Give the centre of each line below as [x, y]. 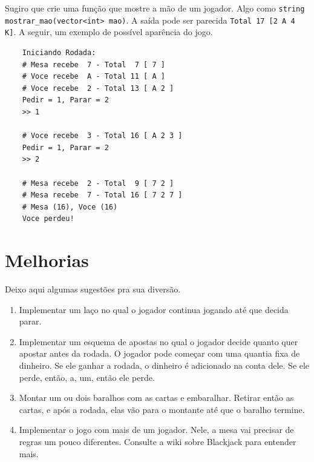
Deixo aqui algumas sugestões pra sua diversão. [93, 289]
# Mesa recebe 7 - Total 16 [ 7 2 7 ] [102, 195]
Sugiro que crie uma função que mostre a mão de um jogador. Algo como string [155, 8]
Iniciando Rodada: [59, 52]
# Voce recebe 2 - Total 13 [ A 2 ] [98, 88]
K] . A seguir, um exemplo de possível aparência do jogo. [109, 32]
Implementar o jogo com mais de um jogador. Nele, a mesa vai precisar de [156, 430]
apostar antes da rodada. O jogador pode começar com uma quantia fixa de [159, 353]
